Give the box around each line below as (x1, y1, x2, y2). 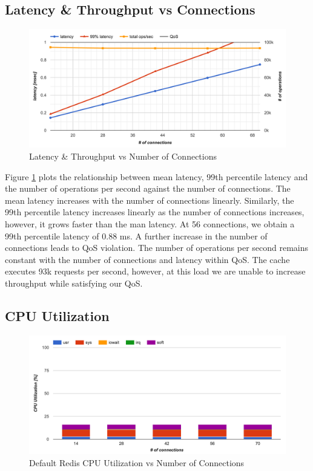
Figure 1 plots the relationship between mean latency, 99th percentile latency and (5, 170, 308, 183)
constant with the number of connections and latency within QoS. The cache (5, 253, 290, 265)
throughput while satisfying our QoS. (5, 277, 143, 289)
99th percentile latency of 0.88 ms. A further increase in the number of (5, 229, 268, 242)
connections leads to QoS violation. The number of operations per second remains (5, 241, 309, 254)
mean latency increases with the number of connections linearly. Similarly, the (5, 193, 294, 206)
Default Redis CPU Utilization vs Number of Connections (29, 456, 245, 469)
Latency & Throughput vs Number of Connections (29, 150, 217, 163)
